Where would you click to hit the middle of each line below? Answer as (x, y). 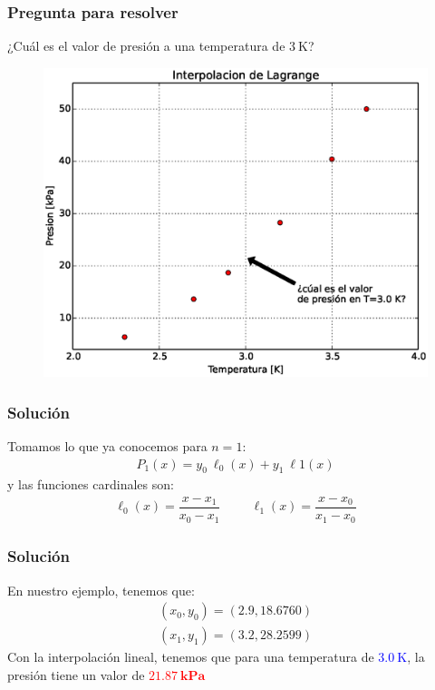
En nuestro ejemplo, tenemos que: (101, 590)
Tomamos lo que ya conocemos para (107, 445)
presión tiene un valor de (76, 675)
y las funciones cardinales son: (91, 484)
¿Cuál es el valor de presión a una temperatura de (146, 46)
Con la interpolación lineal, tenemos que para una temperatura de (191, 657)
